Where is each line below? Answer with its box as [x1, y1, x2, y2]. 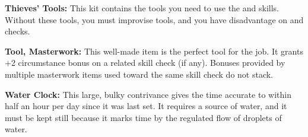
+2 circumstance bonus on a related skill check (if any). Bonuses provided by [5, 56, 285, 69]
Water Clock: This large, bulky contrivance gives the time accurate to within [5, 88, 291, 100]
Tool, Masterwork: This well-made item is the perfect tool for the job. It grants [5, 44, 303, 57]
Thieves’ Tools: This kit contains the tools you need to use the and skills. [5, 2, 279, 14]
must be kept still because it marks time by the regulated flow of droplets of [5, 111, 282, 123]
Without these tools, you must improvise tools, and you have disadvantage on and [5, 13, 304, 26]
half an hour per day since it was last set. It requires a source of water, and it [5, 100, 287, 112]
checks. [5, 25, 30, 37]
